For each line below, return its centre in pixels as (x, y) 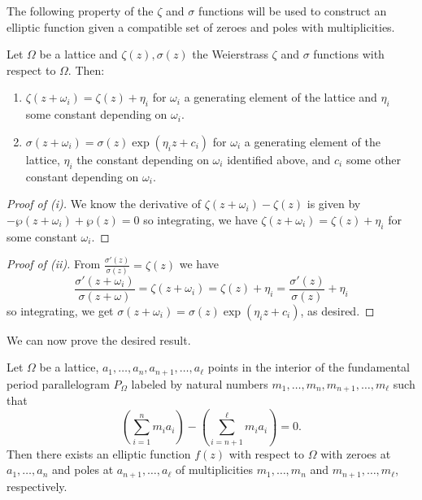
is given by (334, 204)
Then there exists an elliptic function (99, 453)
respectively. (37, 486)
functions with (349, 54)
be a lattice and (78, 54)
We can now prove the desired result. (99, 339)
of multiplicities (214, 470)
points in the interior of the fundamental (309, 367)
